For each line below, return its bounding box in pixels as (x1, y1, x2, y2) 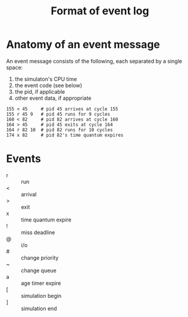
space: (6, 64, 23, 71)
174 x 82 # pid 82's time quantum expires (6, 132, 124, 138)
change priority (21, 254, 59, 261)
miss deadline (21, 229, 55, 236)
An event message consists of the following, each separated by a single (6, 57, 183, 64)
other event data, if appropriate (14, 94, 92, 101)
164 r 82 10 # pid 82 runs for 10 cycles (6, 127, 113, 133)
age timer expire (21, 279, 61, 287)
